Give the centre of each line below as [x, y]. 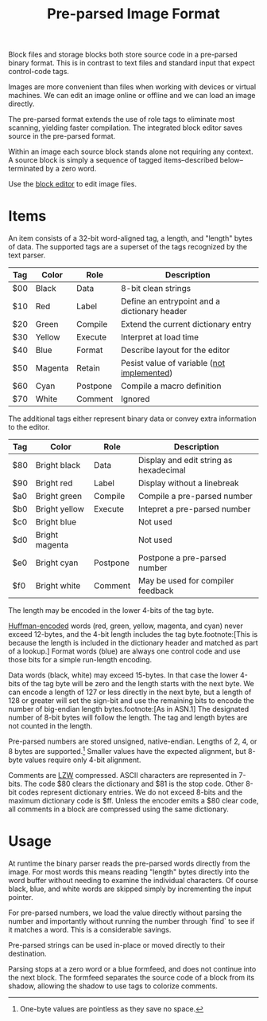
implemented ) [147, 373]
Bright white [58, 586]
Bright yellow [60, 509]
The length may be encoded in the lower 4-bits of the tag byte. [111, 611]
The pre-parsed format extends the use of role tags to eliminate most [122, 120]
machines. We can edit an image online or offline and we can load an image [132, 96]
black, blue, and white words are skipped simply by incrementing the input [130, 889]
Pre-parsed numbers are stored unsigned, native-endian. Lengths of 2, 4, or [133, 741]
